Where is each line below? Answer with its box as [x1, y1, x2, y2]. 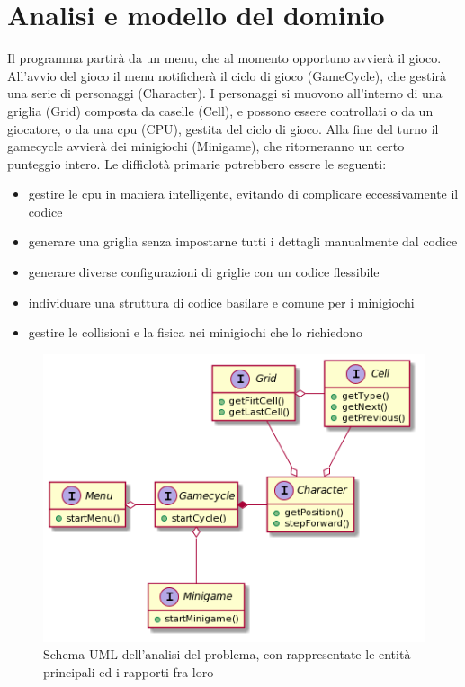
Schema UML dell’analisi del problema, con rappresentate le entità [43, 645, 411, 664]
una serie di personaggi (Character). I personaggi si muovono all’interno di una [7, 84, 443, 103]
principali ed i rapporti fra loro [43, 662, 214, 681]
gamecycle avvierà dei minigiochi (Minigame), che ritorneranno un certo [7, 137, 405, 156]
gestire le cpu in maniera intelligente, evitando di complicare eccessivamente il [28, 184, 459, 203]
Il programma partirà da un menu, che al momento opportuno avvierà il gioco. [7, 49, 442, 67]
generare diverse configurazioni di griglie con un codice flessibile [28, 263, 380, 281]
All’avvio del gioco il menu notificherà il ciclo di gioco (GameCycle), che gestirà [7, 66, 446, 85]
